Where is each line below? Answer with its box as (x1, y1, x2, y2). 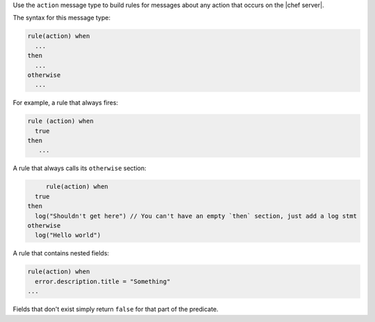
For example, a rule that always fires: (12, 99, 118, 107)
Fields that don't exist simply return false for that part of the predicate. (12, 305, 219, 314)
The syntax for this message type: (12, 14, 111, 22)
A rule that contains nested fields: (12, 249, 110, 257)
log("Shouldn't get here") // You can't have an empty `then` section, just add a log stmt (35, 212, 358, 220)
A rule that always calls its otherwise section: (12, 164, 147, 173)
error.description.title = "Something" (35, 278, 171, 285)
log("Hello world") (35, 231, 101, 239)
